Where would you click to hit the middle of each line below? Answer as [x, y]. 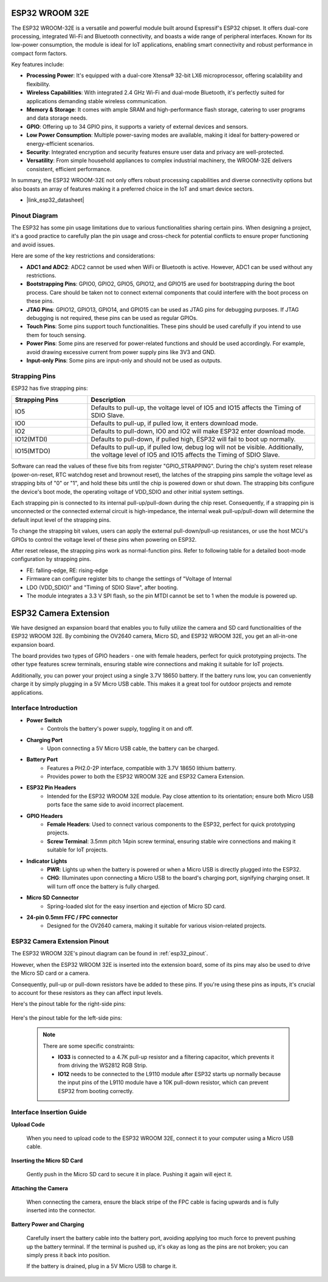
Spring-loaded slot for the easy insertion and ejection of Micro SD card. [136, 906]
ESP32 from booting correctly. [96, 1091]
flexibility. [39, 84]
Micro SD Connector [53, 898]
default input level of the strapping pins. [61, 520]
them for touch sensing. [56, 335]
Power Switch [44, 720]
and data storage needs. [57, 118]
